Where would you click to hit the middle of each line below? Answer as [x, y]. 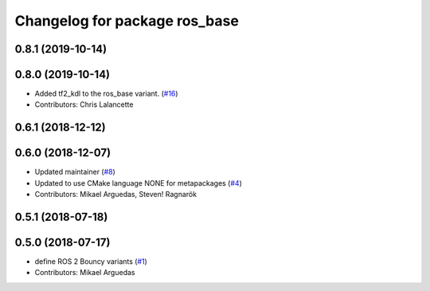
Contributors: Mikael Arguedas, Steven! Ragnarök [116, 195]
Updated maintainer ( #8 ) [75, 172]
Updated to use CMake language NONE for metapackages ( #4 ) [139, 183]
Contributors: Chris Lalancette [84, 104]
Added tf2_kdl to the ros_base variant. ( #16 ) [106, 94]
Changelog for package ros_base [127, 21]
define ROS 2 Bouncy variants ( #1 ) [91, 262]
